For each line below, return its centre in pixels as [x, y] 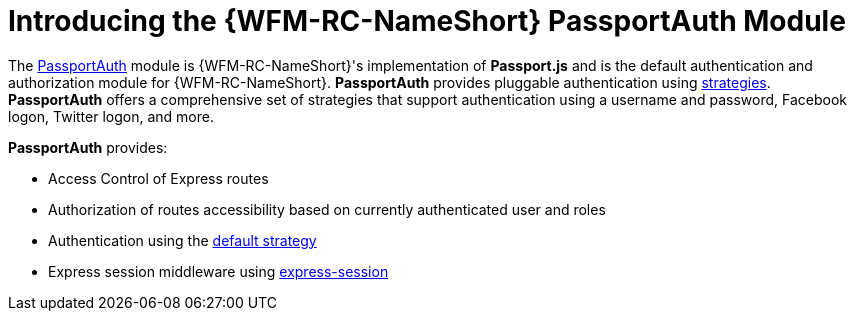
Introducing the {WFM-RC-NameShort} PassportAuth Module [427, 21]
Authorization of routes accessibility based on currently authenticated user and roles [327, 209]
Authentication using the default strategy [182, 240]
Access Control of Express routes [158, 178]
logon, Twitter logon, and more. [111, 116]
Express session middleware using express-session [218, 271]
